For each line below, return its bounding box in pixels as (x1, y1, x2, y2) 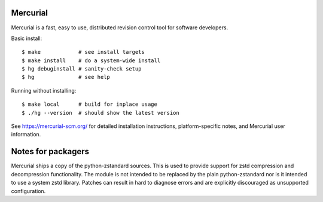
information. (11, 131, 41, 138)
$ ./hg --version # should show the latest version (22, 109, 179, 116)
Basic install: (11, 35, 42, 42)
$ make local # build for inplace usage (22, 101, 158, 108)
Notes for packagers (11, 146, 90, 157)
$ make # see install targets (22, 48, 145, 56)
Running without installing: (11, 87, 77, 94)
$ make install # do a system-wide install (22, 57, 161, 64)
